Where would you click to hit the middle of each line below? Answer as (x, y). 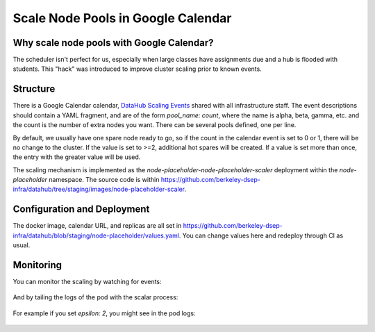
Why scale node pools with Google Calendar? (113, 43)
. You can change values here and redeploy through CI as (261, 235)
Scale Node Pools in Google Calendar (122, 18)
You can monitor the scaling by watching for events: (87, 282)
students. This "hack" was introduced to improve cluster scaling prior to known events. (137, 69)
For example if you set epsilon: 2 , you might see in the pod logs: (104, 313)
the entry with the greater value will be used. (77, 157)
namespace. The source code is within (104, 180)
